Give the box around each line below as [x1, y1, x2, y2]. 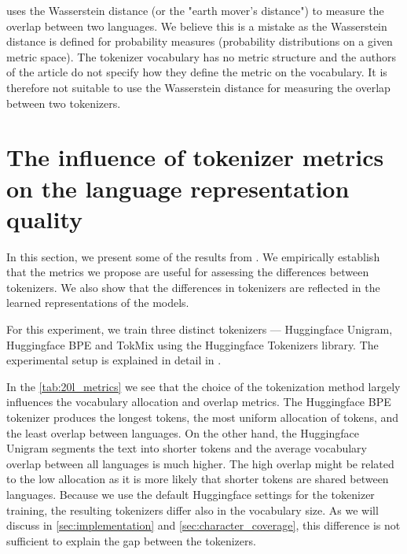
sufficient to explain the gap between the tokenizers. [6, 532, 256, 548]
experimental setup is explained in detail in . [6, 352, 222, 368]
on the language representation [6, 172, 350, 204]
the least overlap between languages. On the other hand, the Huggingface [6, 424, 360, 441]
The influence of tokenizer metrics [6, 141, 384, 173]
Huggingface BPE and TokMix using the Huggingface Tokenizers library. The [6, 336, 379, 353]
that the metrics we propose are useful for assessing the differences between [6, 264, 369, 280]
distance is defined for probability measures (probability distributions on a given [6, 33, 393, 50]
